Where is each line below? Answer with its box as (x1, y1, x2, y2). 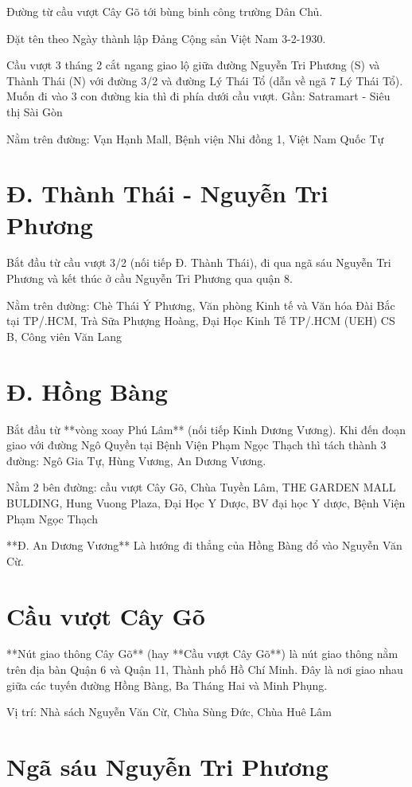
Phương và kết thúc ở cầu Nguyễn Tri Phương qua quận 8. (6, 270, 293, 287)
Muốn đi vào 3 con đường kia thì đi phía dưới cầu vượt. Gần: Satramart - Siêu (6, 88, 391, 104)
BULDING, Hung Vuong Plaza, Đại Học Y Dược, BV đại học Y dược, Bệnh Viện (6, 494, 406, 511)
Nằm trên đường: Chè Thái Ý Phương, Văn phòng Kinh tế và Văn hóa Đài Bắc (6, 296, 395, 313)
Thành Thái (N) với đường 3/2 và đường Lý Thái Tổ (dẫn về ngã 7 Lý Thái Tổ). (6, 72, 403, 88)
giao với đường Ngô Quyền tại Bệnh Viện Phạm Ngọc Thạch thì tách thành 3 (6, 437, 387, 453)
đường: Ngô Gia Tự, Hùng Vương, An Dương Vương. (6, 452, 266, 468)
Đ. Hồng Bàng (6, 374, 168, 407)
